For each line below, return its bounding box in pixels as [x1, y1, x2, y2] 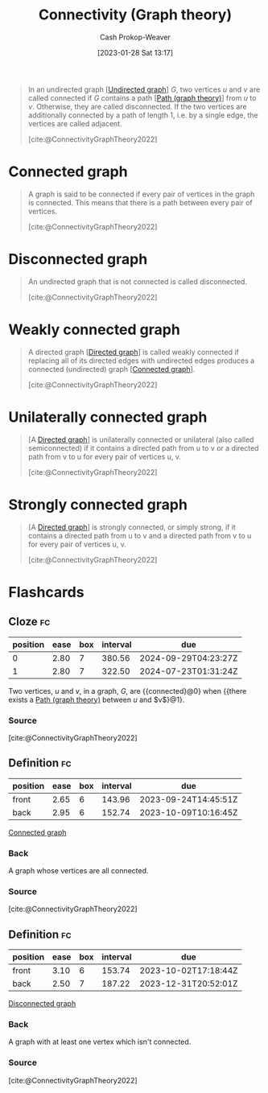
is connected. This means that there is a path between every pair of [27, 197, 254, 207]
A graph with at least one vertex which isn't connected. [8, 1037, 192, 1047]
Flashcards [8, 583, 85, 601]
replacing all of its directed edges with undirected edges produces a [27, 356, 255, 365]
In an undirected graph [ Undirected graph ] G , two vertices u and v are [27, 85, 261, 94]
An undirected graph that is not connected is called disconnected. [27, 276, 248, 287]
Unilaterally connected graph [8, 408, 208, 426]
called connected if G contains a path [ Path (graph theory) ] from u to [27, 93, 257, 102]
